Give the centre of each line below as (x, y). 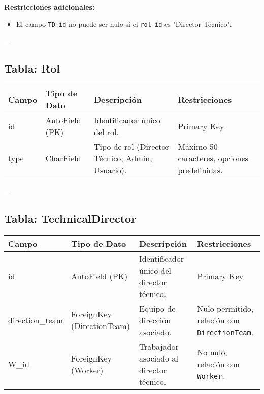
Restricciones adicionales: (49, 7)
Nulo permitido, (225, 308)
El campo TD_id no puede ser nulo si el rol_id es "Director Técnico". (124, 24)
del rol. (106, 132)
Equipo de (157, 308)
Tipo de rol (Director (131, 147)
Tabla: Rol (32, 68)
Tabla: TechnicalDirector (70, 219)
